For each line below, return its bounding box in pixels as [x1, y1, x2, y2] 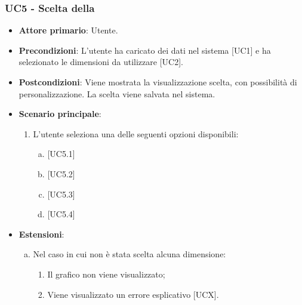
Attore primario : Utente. [19, 24, 118, 36]
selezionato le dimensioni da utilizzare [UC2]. [19, 56, 183, 68]
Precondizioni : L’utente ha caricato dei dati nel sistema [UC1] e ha [19, 44, 271, 56]
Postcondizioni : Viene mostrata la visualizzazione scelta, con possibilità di [19, 76, 297, 88]
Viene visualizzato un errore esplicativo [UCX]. [47, 288, 219, 300]
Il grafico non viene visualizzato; [47, 267, 165, 280]
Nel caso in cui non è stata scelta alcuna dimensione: [33, 248, 226, 260]
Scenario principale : [19, 107, 101, 120]
